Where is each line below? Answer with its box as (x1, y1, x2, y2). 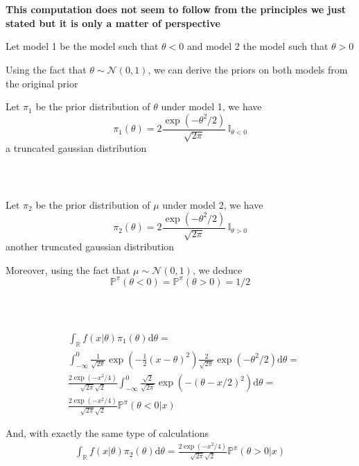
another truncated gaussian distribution (6, 239, 175, 254)
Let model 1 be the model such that (6, 39, 159, 53)
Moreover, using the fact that (6, 262, 130, 277)
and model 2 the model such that (186, 39, 329, 53)
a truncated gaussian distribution (6, 141, 147, 155)
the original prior (6, 76, 78, 90)
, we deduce (192, 262, 243, 277)
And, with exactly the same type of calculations (6, 426, 209, 440)
